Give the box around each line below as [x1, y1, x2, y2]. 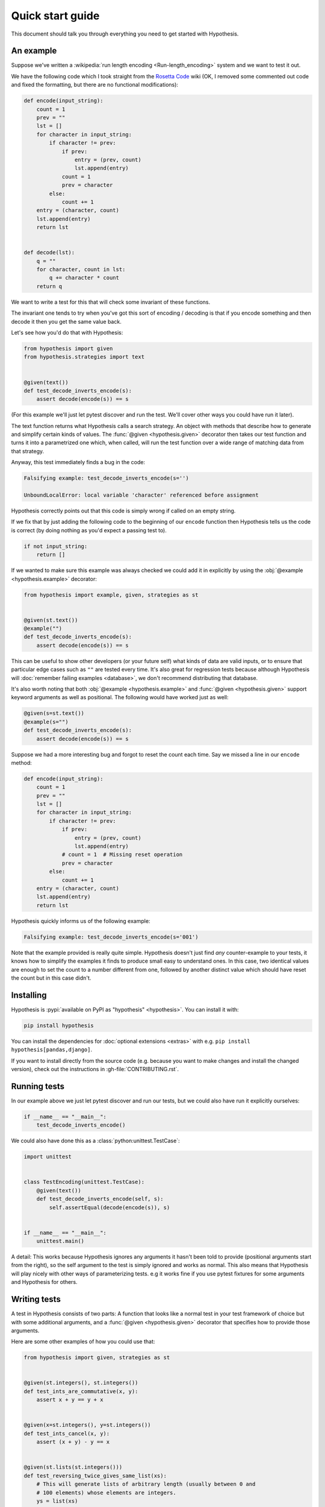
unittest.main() [36, 1238, 84, 1245]
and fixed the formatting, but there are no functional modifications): [11, 81, 179, 89]
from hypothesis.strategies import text [23, 353, 144, 360]
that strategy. [11, 447, 45, 455]
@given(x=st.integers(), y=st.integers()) [23, 1421, 151, 1429]
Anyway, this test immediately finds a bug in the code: [11, 459, 146, 466]
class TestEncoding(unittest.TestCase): [23, 1178, 144, 1186]
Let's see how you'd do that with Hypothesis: [11, 329, 123, 336]
